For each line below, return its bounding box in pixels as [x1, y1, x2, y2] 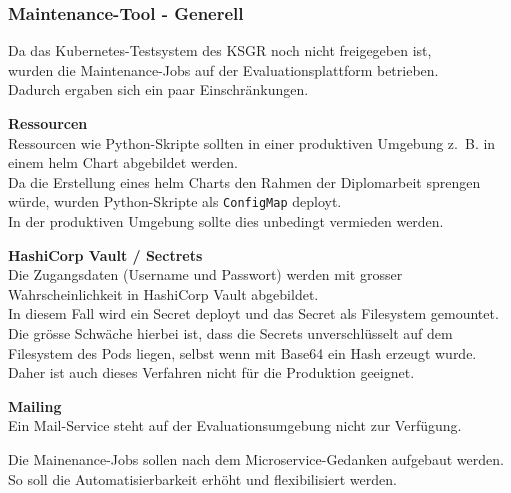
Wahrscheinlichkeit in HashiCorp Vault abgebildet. [8, 283, 319, 304]
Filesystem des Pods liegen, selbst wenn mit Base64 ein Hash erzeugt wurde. [8, 342, 477, 363]
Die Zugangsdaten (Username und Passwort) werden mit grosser [8, 264, 403, 285]
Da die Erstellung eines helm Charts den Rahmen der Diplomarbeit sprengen [8, 171, 481, 192]
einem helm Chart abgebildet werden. [8, 152, 238, 173]
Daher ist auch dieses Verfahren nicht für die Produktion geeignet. [8, 362, 415, 383]
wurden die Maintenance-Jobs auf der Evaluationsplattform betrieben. [8, 59, 439, 80]
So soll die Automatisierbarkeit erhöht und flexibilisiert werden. [8, 468, 397, 489]
